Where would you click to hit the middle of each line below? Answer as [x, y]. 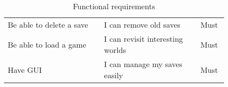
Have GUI [25, 70]
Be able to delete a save [48, 25]
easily [114, 75]
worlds [115, 50]
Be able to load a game [47, 44]
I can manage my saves [143, 64]
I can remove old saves [142, 25]
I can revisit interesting [144, 39]
